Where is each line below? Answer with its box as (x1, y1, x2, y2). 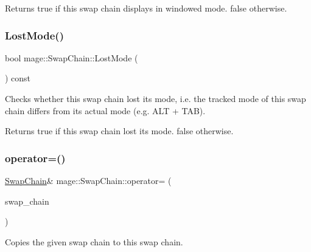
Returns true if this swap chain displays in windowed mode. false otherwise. (5, 2, 287, 14)
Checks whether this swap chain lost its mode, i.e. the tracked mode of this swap (5, 92, 306, 104)
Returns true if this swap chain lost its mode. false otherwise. (5, 124, 234, 137)
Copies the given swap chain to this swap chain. (5, 235, 183, 248)
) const (5, 72, 31, 84)
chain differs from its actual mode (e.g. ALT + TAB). (5, 104, 206, 117)
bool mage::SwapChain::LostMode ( (5, 51, 138, 64)
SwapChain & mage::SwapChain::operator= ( (5, 174, 172, 186)
